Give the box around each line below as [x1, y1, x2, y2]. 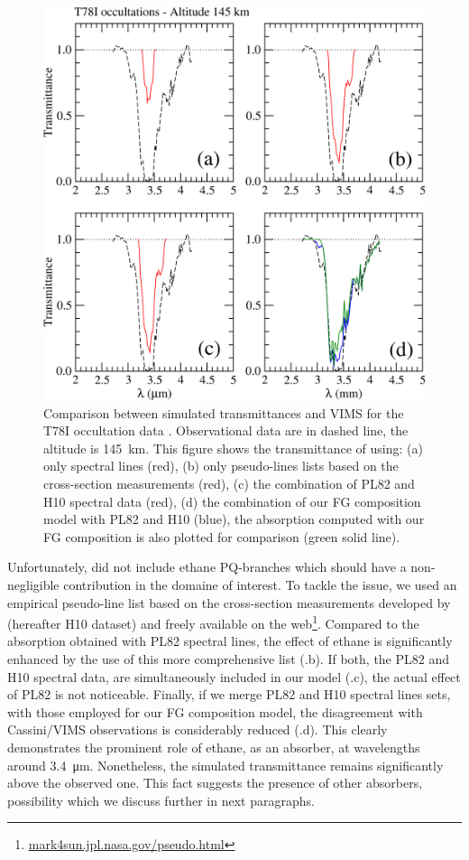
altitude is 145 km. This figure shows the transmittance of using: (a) [43, 438, 423, 457]
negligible [7, 575, 60, 594]
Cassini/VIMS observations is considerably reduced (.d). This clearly [7, 720, 388, 739]
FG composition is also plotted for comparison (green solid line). [43, 527, 400, 546]
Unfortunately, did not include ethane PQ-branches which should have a [7, 557, 407, 576]
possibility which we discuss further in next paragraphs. [7, 790, 315, 809]
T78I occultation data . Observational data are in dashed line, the [43, 421, 409, 440]
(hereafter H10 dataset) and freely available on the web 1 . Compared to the [7, 612, 419, 632]
